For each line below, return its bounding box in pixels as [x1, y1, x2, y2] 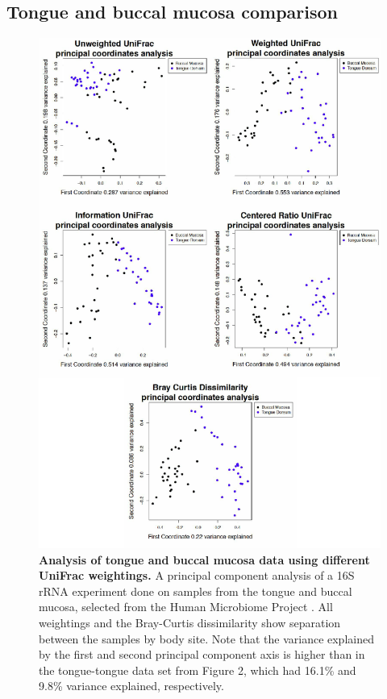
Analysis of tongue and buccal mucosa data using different [39, 551, 370, 568]
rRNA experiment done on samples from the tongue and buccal [39, 582, 352, 599]
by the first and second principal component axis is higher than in [39, 646, 365, 663]
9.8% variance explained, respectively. [39, 677, 224, 694]
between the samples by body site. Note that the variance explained [39, 630, 374, 647]
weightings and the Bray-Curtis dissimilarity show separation [39, 614, 341, 631]
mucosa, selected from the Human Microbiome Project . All [39, 598, 333, 615]
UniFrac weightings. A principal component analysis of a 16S [39, 567, 355, 584]
